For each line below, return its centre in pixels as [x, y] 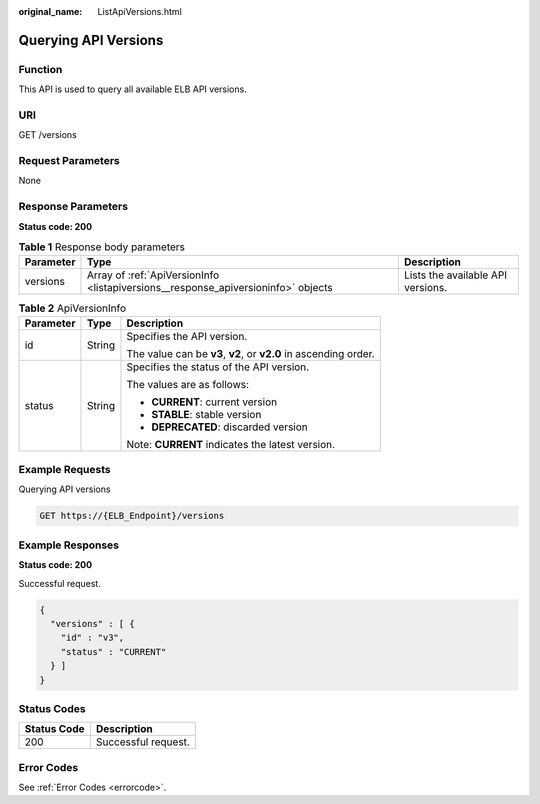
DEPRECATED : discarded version [230, 427]
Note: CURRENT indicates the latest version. [230, 444]
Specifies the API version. [187, 336]
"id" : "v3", [92, 638]
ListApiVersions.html [139, 11]
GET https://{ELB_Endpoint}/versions [132, 516]
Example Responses [69, 545]
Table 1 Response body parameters [101, 247]
